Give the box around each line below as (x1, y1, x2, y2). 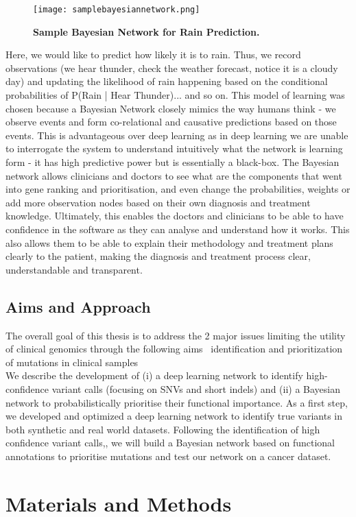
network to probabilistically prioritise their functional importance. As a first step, (5, 395, 348, 409)
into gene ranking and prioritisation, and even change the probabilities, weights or (5, 182, 351, 196)
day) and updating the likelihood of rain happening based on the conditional (5, 74, 328, 88)
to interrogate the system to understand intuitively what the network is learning (5, 141, 343, 156)
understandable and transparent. (5, 262, 143, 276)
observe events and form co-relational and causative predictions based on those (5, 115, 337, 129)
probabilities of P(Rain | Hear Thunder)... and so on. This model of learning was (5, 88, 345, 102)
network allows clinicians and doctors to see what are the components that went (5, 168, 342, 182)
